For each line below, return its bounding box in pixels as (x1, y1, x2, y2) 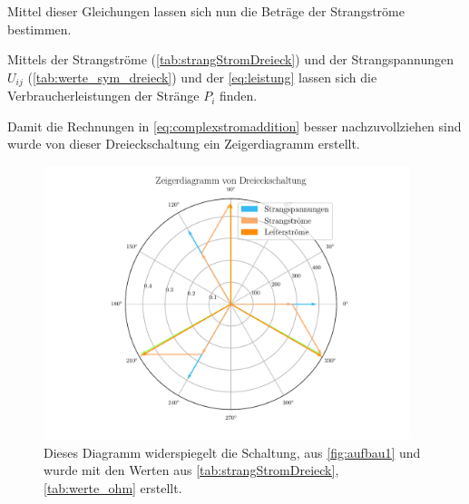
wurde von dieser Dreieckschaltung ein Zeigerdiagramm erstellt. (7, 134, 360, 153)
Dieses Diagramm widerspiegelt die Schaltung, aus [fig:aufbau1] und (44, 442, 421, 461)
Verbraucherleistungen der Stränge (7, 86, 200, 105)
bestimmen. (7, 19, 72, 38)
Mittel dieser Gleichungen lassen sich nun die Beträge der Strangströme (7, 2, 405, 20)
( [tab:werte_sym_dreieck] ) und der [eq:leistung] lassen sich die (27, 67, 377, 86)
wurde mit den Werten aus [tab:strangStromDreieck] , (44, 460, 339, 480)
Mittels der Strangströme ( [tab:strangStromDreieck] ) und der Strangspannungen (7, 50, 454, 69)
